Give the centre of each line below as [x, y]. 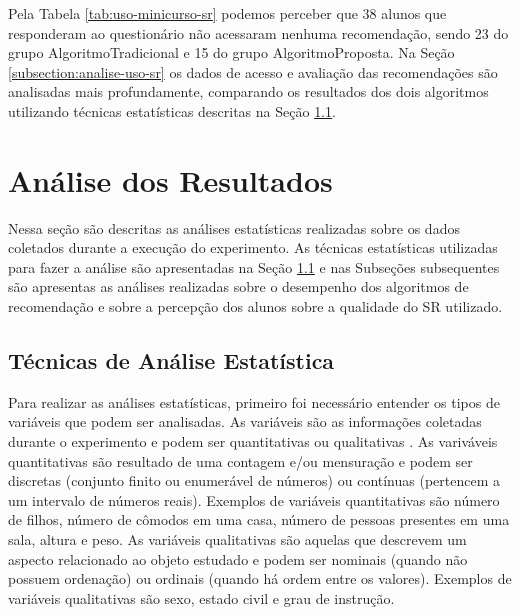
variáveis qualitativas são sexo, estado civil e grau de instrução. [201, 597]
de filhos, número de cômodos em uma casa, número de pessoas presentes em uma [259, 519]
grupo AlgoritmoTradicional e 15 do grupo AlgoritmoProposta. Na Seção [231, 52]
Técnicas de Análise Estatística [171, 360]
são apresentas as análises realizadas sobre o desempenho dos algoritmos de [238, 286]
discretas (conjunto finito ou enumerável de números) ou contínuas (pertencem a [254, 480]
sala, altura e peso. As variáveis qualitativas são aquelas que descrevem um [237, 539]
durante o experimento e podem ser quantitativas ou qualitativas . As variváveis [253, 441]
